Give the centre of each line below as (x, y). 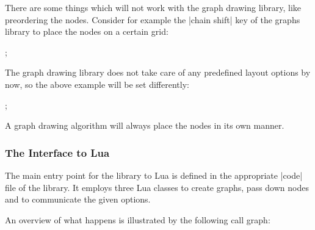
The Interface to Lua (57, 152)
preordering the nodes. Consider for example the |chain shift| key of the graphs (153, 19)
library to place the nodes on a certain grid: (87, 31)
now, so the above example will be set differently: (97, 84)
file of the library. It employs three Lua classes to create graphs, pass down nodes (157, 187)
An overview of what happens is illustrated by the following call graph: (138, 219)
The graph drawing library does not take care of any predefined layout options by (158, 72)
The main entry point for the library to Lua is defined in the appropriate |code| (154, 175)
